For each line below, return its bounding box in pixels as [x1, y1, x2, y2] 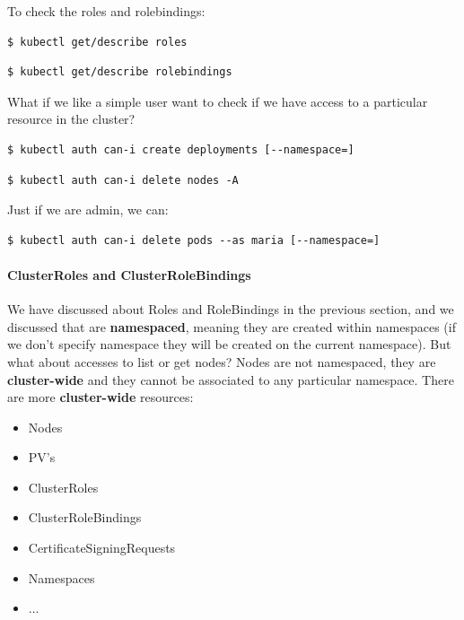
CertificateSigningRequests [28, 538, 176, 557]
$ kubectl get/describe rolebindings [7, 65, 232, 79]
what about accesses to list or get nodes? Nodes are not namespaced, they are [7, 352, 436, 371]
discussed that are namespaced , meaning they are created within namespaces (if [7, 317, 456, 336]
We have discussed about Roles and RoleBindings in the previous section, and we [7, 300, 454, 319]
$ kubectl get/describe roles [7, 35, 188, 48]
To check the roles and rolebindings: [7, 2, 206, 20]
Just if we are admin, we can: [7, 200, 169, 219]
